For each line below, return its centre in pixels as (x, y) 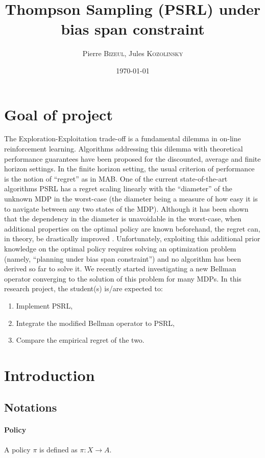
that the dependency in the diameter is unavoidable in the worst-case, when (123, 219)
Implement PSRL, (44, 305)
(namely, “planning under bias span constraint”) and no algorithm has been (123, 258)
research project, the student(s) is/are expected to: (83, 288)
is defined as (58, 449)
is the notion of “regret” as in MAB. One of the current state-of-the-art (116, 178)
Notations (31, 407)
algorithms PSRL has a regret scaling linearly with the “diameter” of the (118, 188)
